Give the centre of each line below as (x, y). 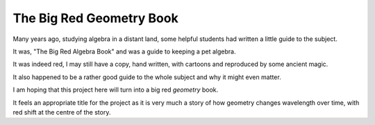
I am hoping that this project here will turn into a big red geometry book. (116, 90)
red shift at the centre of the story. (62, 112)
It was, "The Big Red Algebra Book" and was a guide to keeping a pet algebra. (124, 51)
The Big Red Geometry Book (95, 18)
